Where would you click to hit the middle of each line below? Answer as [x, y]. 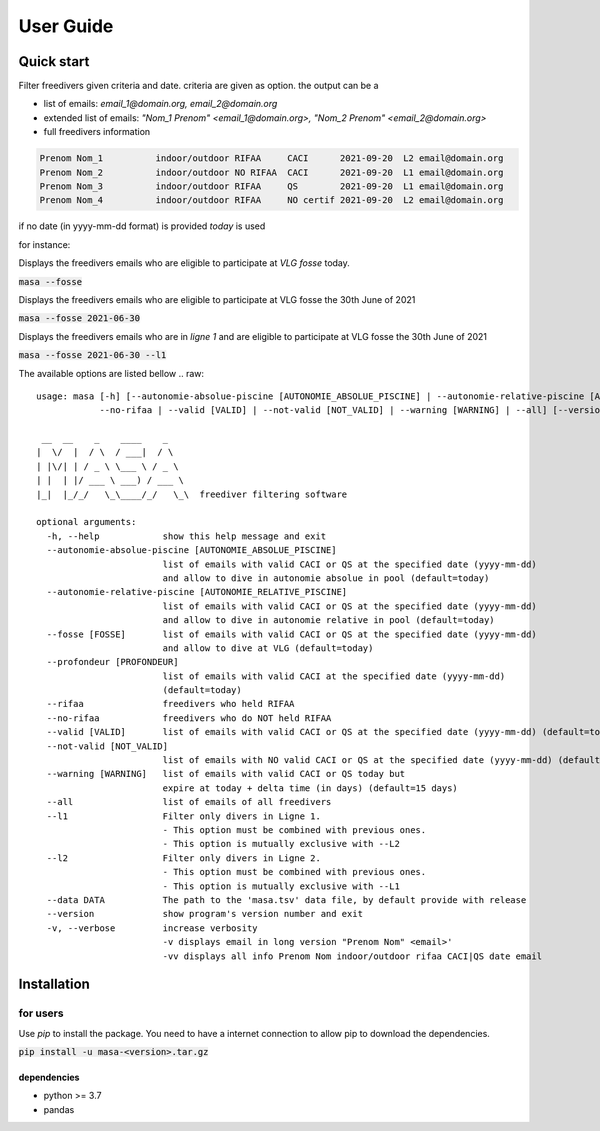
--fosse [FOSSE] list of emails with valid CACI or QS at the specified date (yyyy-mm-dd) [291, 634]
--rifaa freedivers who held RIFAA [170, 704]
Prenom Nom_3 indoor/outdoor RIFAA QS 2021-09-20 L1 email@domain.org [271, 186]
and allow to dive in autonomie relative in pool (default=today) [328, 620]
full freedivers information [97, 132]
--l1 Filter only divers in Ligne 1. [184, 816]
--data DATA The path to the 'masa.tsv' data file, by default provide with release [286, 899]
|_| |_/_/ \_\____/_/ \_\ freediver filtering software [192, 494]
